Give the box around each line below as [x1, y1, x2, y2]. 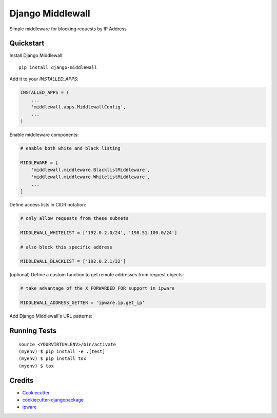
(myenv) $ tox [18, 363, 54, 369]
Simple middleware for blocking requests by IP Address [9, 26, 127, 32]
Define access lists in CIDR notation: [9, 202, 87, 208]
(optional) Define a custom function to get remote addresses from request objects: [9, 272, 184, 278]
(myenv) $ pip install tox [18, 356, 87, 362]
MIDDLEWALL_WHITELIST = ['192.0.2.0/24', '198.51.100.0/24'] [20, 230, 177, 236]
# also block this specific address [20, 244, 113, 250]
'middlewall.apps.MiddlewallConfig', [31, 104, 126, 110]
